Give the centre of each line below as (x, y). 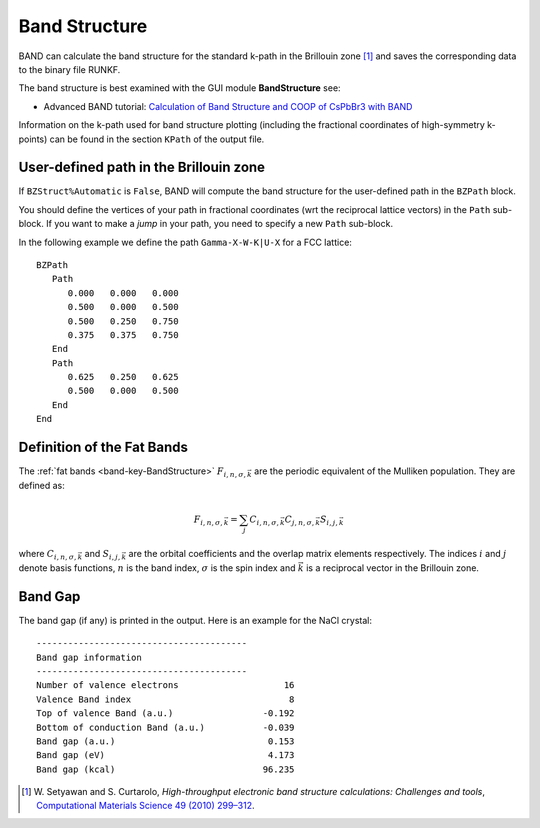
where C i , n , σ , (47, 555)
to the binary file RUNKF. (69, 69)
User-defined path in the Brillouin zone (141, 167)
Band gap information (89, 657)
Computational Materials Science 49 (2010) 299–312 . (145, 806)
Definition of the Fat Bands (103, 447)
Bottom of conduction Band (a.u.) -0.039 (165, 727)
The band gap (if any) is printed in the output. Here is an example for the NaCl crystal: (195, 620)
